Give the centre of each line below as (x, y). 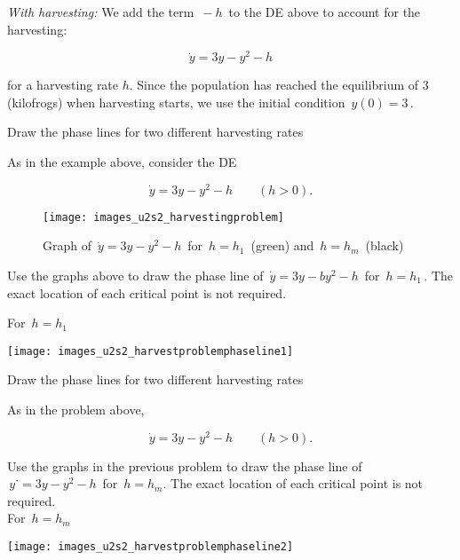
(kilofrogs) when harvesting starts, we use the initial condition (176, 102)
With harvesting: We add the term (101, 12)
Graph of (67, 245)
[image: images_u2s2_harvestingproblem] (164, 217)
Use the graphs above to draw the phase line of (135, 275)
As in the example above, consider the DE (122, 162)
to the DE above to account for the (325, 12)
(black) (385, 245)
